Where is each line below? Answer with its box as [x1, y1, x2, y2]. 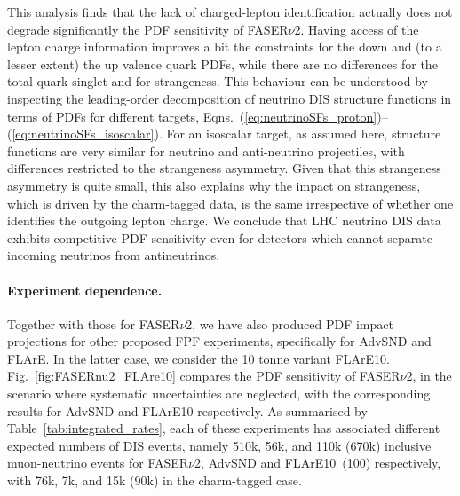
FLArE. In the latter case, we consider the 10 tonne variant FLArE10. [7, 349, 390, 367]
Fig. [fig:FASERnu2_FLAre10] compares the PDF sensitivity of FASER [7, 366, 401, 385]
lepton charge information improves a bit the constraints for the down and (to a [7, 37, 442, 56]
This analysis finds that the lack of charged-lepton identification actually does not [7, 3, 453, 20]
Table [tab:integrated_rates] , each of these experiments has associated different [7, 419, 440, 437]
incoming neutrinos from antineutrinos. [7, 246, 220, 264]
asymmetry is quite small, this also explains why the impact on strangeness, [7, 176, 421, 194]
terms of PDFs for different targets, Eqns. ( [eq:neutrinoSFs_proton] [7, 106, 377, 125]
